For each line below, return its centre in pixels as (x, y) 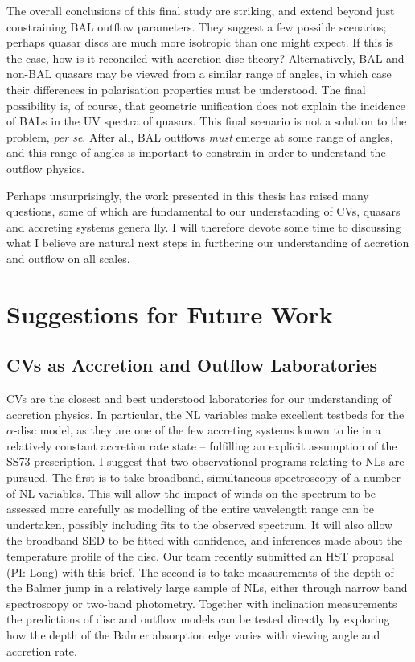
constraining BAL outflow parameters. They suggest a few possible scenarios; (197, 26)
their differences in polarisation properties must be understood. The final (186, 89)
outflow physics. (45, 168)
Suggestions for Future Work (170, 313)
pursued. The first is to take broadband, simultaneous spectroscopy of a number (203, 477)
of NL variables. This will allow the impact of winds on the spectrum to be (191, 493)
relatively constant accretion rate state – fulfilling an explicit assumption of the (202, 445)
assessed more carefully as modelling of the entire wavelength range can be (191, 509)
